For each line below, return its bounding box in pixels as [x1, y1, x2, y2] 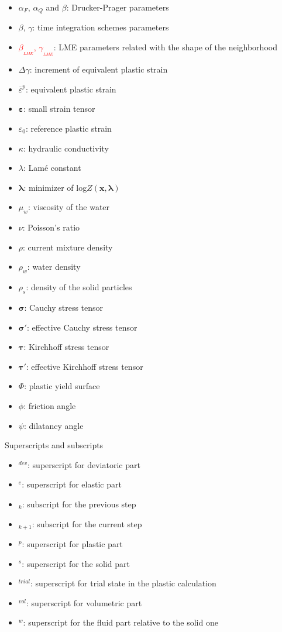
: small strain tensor [23, 102, 95, 115]
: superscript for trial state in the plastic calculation [30, 577, 216, 589]
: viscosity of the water [28, 201, 110, 213]
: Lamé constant [23, 162, 81, 174]
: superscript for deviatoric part [27, 458, 140, 470]
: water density [27, 260, 81, 273]
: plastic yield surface [24, 380, 100, 392]
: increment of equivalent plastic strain [29, 63, 168, 75]
